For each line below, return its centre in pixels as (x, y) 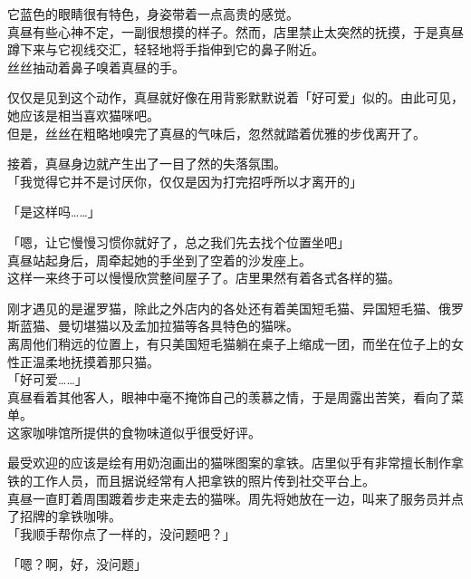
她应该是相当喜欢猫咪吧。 (83, 115)
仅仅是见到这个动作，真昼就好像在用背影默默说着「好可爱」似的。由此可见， (235, 97)
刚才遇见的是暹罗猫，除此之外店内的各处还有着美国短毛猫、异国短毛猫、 (223, 308)
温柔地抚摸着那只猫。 (96, 361)
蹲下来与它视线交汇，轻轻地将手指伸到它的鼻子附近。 (166, 49)
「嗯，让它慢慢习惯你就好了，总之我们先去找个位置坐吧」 (178, 241)
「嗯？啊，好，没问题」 (77, 564)
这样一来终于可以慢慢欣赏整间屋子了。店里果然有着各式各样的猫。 (204, 278)
